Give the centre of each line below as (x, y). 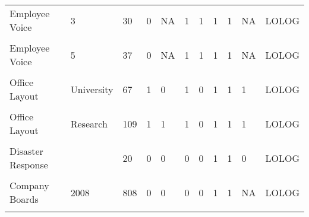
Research (89, 123)
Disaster (26, 151)
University (92, 89)
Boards (24, 199)
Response (29, 165)
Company (29, 185)
